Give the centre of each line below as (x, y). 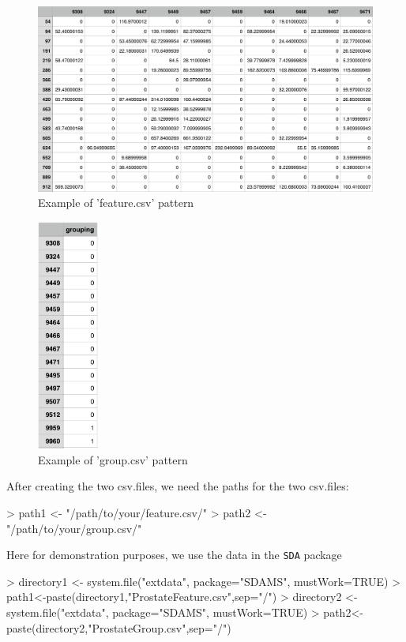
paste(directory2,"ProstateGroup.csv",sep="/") (119, 627)
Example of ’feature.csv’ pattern (116, 203)
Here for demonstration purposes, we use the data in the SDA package (174, 555)
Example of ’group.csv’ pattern (113, 459)
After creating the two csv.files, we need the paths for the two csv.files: (178, 486)
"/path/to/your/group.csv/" (74, 528)
